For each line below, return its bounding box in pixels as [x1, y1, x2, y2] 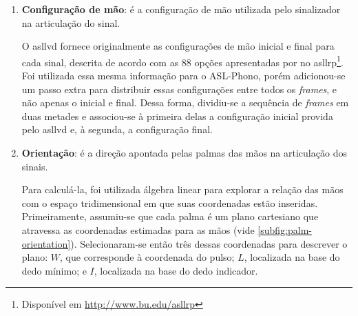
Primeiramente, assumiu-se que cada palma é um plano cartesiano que [21, 209, 319, 224]
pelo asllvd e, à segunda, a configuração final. [21, 122, 213, 137]
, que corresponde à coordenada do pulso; [60, 250, 235, 264]
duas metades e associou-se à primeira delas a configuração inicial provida [21, 108, 333, 123]
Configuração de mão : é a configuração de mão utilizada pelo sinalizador [21, 2, 341, 16]
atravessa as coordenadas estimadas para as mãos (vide [21, 222, 255, 237]
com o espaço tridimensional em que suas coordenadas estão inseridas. [21, 195, 318, 210]
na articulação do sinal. [21, 15, 120, 30]
